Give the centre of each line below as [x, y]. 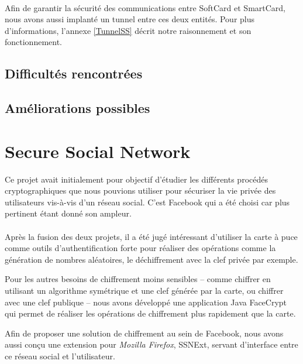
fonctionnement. [34, 42]
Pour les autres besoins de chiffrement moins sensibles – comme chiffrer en [138, 279]
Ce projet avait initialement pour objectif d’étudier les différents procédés [136, 179]
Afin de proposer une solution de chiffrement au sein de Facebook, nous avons [144, 333]
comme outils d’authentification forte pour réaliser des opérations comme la [140, 248]
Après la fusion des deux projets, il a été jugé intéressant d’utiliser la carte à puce [151, 236]
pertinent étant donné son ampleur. [68, 213]
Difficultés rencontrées [74, 73]
